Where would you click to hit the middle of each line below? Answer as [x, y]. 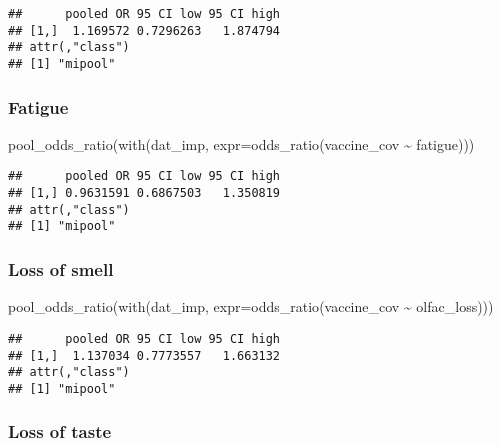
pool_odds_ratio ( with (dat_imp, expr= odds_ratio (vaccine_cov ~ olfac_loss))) [251, 306]
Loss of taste [60, 431]
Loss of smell [61, 268]
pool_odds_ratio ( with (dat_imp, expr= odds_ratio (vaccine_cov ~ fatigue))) [241, 143]
